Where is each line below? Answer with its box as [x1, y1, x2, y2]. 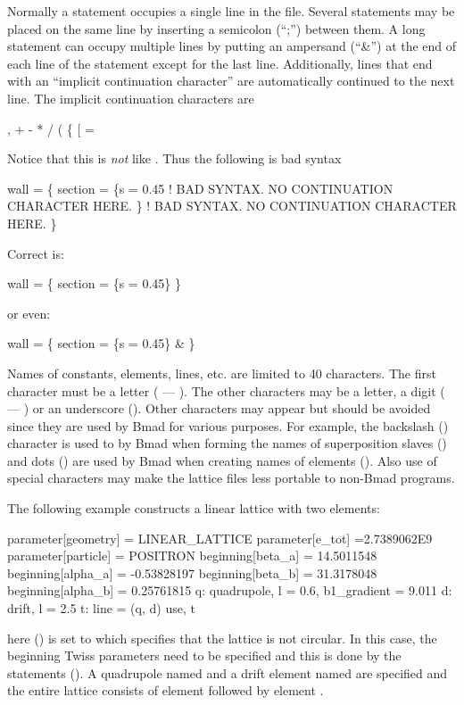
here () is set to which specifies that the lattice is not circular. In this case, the [7, 628, 437, 647]
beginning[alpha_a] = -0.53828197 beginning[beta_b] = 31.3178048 [7, 563, 377, 582]
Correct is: [7, 244, 64, 262]
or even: [7, 303, 51, 322]
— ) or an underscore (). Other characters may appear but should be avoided [7, 399, 431, 418]
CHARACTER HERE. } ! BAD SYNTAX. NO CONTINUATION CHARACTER [7, 196, 457, 215]
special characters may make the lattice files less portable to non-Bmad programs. [7, 469, 455, 487]
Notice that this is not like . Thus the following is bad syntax [7, 149, 342, 168]
